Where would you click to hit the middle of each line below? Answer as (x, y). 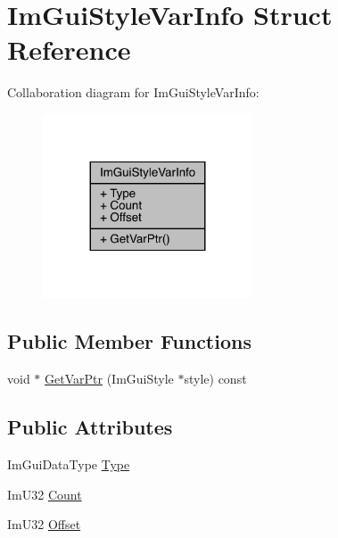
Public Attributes (90, 427)
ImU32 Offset (44, 524)
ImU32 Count (45, 494)
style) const (215, 379)
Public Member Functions (129, 341)
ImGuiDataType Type (69, 464)
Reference (69, 50)
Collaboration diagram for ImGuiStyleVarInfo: (133, 92)
